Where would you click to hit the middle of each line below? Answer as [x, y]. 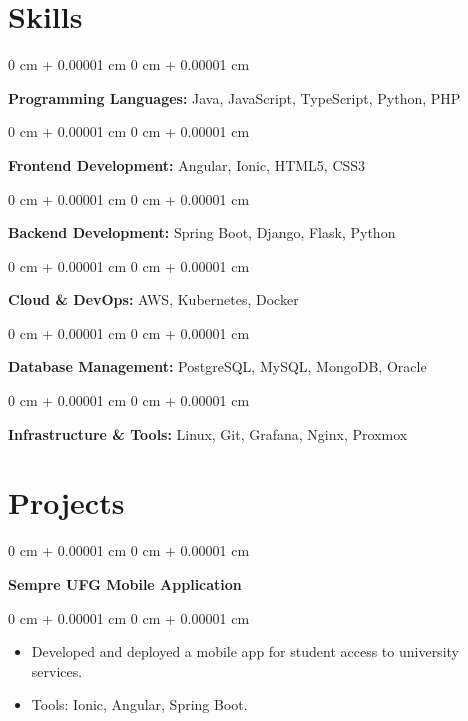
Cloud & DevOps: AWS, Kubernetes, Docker [153, 299]
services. [57, 670]
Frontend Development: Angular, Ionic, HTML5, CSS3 [187, 164]
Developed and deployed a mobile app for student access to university [245, 651]
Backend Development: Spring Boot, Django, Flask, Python [202, 232]
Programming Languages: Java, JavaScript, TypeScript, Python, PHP [234, 97]
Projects [66, 502]
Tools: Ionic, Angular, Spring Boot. [139, 704]
